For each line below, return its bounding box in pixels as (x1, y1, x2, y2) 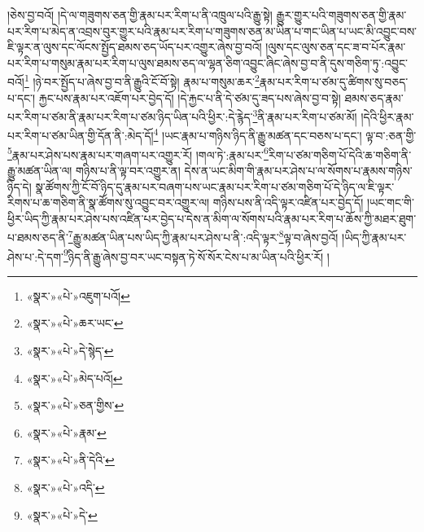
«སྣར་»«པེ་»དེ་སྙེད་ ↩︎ (26, 342, 114, 359)
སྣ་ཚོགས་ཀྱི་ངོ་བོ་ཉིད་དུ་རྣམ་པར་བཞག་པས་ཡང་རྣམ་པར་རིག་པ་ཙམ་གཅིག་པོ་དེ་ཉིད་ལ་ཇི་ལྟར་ (35, 178, 395, 195)
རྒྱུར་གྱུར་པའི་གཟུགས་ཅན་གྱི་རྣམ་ (276, 7, 407, 23)
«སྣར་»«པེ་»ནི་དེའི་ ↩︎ (26, 451, 115, 468)
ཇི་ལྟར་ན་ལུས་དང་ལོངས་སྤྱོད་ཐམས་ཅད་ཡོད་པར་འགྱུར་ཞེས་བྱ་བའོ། (7, 38, 262, 55)
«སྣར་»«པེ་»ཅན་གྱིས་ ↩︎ (26, 397, 125, 414)
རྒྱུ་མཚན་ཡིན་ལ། (7, 161, 72, 178)
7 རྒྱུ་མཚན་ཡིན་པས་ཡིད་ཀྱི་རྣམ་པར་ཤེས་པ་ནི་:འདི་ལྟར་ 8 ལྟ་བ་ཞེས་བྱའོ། (68, 226, 339, 245)
